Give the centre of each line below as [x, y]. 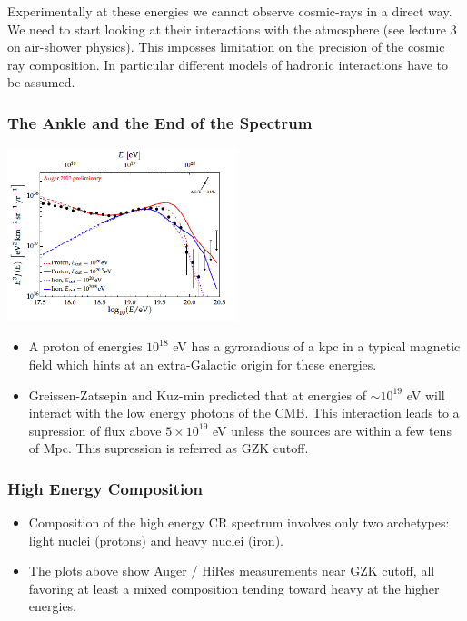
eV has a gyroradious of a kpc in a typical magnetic [317, 346]
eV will [426, 394]
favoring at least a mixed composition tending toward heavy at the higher [234, 588]
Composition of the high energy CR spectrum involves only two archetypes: [239, 522]
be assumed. [41, 82]
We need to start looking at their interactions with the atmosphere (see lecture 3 [232, 29]
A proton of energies [85, 346]
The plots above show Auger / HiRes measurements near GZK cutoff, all [232, 571]
